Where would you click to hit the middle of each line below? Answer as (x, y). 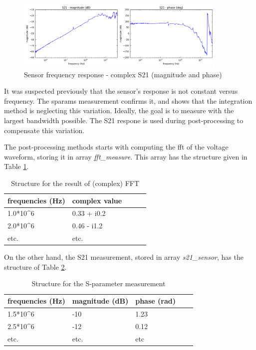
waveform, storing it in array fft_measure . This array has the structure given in (126, 156)
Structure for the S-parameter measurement (99, 283)
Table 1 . (16, 166)
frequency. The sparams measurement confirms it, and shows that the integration (128, 100)
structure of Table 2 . (35, 266)
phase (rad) (155, 301)
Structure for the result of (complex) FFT (75, 183)
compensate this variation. (44, 130)
